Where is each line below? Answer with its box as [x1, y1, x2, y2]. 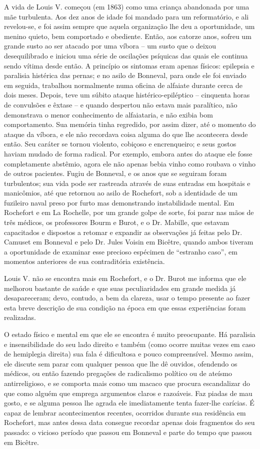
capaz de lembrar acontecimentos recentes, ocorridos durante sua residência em [4, 407, 246, 417]
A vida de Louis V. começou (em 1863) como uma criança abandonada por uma [4, 1, 249, 11]
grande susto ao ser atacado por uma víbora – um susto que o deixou [4, 40, 216, 51]
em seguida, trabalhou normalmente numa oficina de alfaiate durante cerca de [4, 79, 243, 90]
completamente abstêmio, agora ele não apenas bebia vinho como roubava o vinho [4, 158, 256, 168]
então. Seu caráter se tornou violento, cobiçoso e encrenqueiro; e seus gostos [4, 138, 236, 149]
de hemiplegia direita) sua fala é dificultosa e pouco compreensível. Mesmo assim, [4, 348, 253, 359]
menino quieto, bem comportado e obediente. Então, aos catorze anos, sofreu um [4, 30, 251, 41]
